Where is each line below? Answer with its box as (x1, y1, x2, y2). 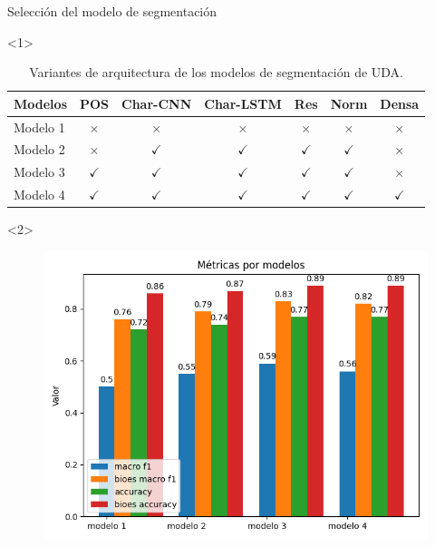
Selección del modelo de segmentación (7, 2, 217, 20)
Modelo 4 (14, 185, 65, 204)
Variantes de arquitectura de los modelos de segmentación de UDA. (29, 63, 403, 82)
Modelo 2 (14, 140, 65, 159)
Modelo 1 (14, 117, 65, 136)
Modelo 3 (14, 162, 65, 181)
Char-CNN (121, 93, 192, 112)
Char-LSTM (204, 93, 282, 112)
